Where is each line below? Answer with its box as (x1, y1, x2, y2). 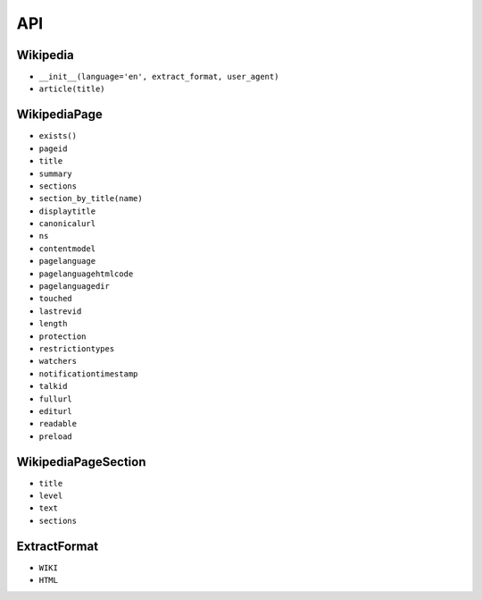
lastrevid (38, 306, 82, 317)
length (38, 318, 68, 329)
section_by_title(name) (38, 193, 143, 204)
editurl (38, 406, 73, 416)
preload (38, 431, 73, 442)
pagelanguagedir (38, 282, 111, 292)
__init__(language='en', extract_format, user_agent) (38, 72, 279, 82)
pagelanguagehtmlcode (38, 268, 134, 279)
